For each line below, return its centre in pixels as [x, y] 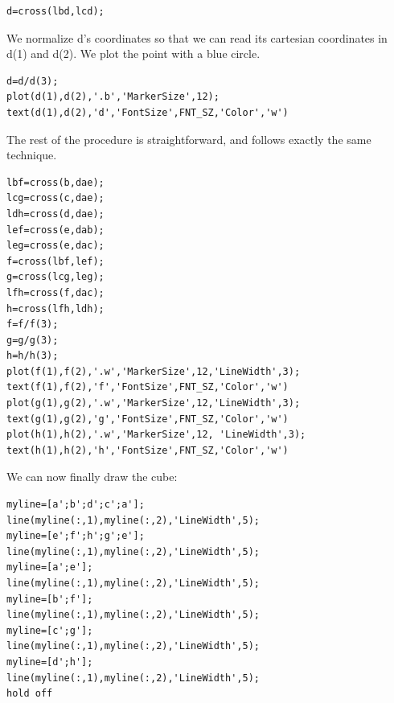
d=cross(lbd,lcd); [55, 11]
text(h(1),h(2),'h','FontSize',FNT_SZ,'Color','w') [148, 450]
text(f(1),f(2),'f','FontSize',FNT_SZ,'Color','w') [148, 387]
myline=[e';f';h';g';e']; [76, 536]
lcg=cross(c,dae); [55, 198]
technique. [32, 155]
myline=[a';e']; [50, 567]
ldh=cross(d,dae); [55, 214]
